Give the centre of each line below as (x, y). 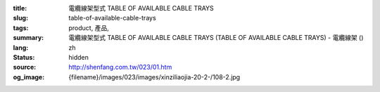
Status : (24, 57)
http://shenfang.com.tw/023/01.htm (120, 67)
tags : (21, 27)
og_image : (29, 77)
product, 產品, (89, 27)
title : (20, 8)
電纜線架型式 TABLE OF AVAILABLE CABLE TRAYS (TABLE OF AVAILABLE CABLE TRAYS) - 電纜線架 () (216, 38)
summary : (28, 38)
